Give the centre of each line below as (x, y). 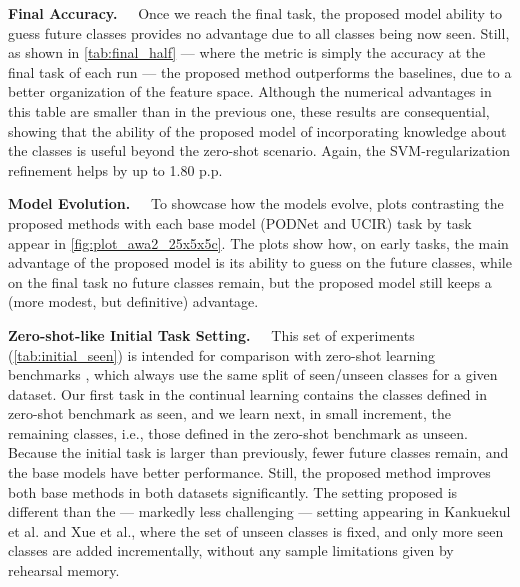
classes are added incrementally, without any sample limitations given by (231, 550)
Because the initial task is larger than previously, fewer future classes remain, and (258, 452)
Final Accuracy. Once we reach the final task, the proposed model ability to (255, 13)
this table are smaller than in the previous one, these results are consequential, (249, 110)
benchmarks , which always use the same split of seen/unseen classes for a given (253, 374)
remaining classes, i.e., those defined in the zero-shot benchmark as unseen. (238, 432)
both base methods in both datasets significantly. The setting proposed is (233, 491)
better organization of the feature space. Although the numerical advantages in (250, 91)
